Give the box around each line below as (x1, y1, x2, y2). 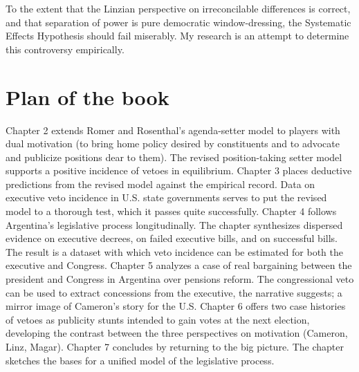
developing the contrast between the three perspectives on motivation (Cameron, (6, 326, 348, 340)
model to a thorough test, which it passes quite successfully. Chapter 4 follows (6, 204, 337, 218)
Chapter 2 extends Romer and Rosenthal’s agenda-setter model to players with (6, 122, 340, 137)
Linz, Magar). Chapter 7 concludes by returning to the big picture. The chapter (6, 340, 344, 353)
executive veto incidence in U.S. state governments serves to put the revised (6, 190, 327, 205)
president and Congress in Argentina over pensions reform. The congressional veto (6, 272, 354, 286)
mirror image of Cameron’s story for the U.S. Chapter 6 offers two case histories (6, 299, 346, 313)
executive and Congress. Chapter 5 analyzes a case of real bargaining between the (6, 258, 352, 272)
